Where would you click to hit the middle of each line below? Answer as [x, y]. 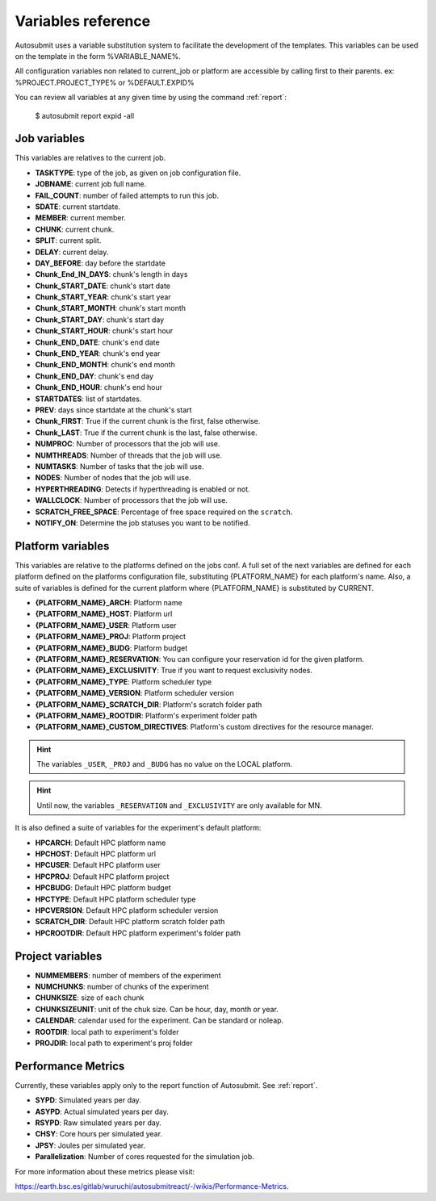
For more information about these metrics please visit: [105, 1171]
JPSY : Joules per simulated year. [90, 1145]
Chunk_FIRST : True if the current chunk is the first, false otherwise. [148, 421]
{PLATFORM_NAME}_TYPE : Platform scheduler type [124, 681]
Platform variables [62, 546]
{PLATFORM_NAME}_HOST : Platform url [104, 614]
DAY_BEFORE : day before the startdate [100, 263]
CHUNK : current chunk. [75, 229]
